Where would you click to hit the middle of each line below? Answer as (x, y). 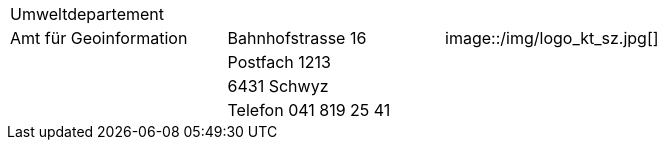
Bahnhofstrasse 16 (297, 38)
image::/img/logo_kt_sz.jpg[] (552, 38)
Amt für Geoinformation (99, 38)
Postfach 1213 (279, 62)
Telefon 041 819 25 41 (309, 110)
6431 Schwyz (278, 86)
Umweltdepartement (87, 14)
